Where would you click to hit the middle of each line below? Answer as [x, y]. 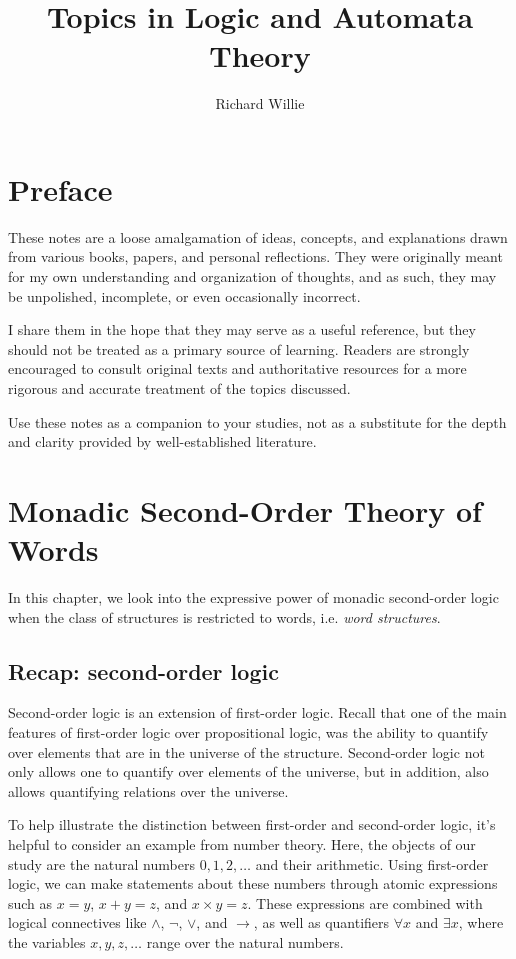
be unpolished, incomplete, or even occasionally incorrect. [184, 295]
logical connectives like [77, 922]
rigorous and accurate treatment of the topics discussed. [179, 388]
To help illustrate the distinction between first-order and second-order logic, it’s [252, 824]
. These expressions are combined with [365, 902]
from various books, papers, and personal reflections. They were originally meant [255, 256]
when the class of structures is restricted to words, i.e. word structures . [224, 616]
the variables [47, 942]
